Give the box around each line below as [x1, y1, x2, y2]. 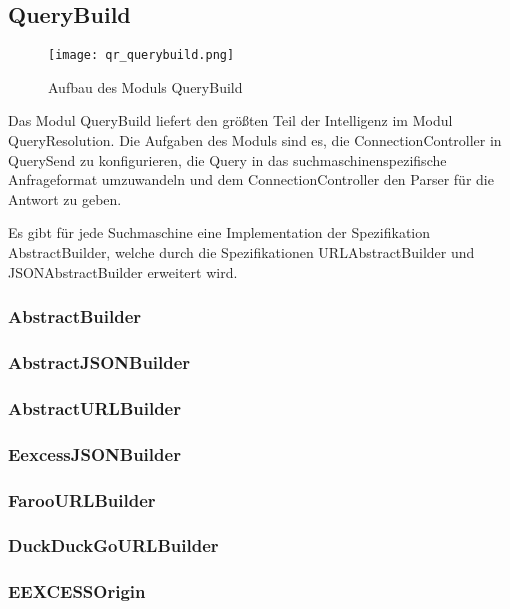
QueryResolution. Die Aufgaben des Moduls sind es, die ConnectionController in [8, 130, 502, 151]
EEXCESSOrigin [8, 579, 146, 604]
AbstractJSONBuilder [8, 349, 191, 374]
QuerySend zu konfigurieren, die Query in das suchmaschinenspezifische [8, 149, 447, 170]
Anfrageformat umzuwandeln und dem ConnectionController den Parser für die [8, 169, 494, 190]
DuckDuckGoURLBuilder [8, 533, 219, 558]
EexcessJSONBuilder [8, 441, 181, 466]
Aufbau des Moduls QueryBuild [48, 76, 243, 97]
